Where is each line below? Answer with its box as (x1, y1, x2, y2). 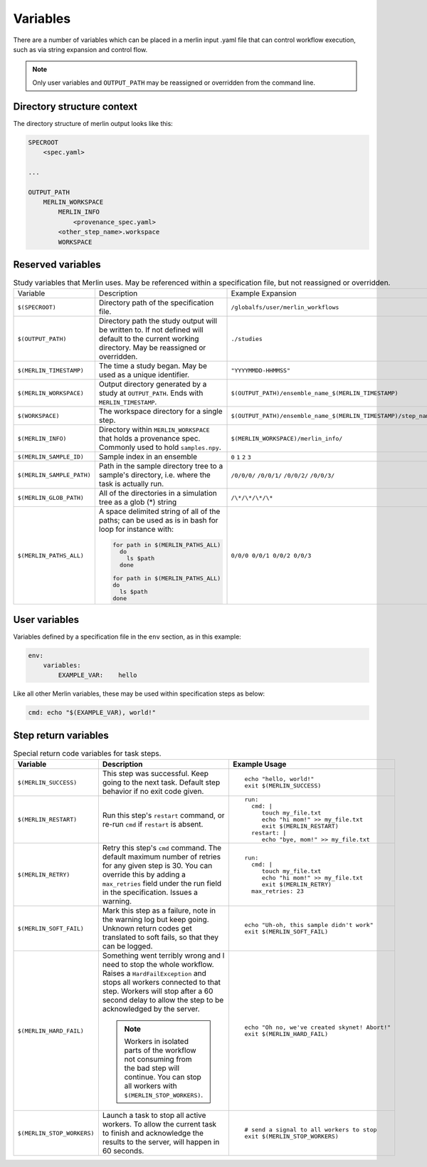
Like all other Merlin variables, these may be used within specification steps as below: (13, 689, 265, 698)
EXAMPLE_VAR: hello (58, 671, 138, 679)
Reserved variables (13, 258, 101, 271)
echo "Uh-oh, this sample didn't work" (244, 921, 374, 929)
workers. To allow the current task (102, 1119, 217, 1129)
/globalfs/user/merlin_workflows (231, 303, 339, 311)
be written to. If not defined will (98, 325, 204, 335)
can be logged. (102, 941, 153, 951)
